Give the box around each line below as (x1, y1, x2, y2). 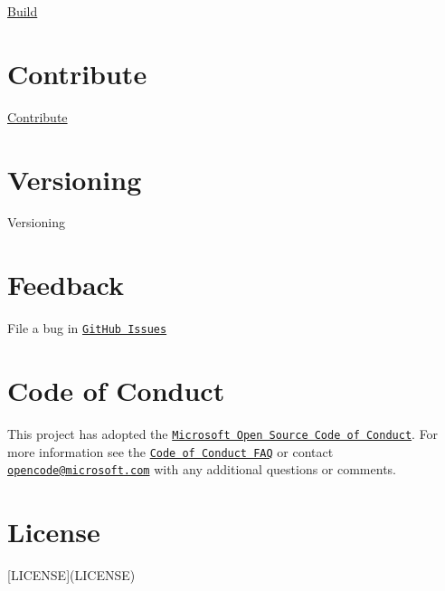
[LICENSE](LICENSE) (7, 566, 136, 585)
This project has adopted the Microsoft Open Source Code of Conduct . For (7, 424, 439, 443)
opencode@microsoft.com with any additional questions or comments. (7, 460, 396, 479)
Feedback (7, 266, 124, 303)
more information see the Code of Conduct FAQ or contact (7, 442, 334, 461)
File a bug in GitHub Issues (7, 319, 167, 338)
